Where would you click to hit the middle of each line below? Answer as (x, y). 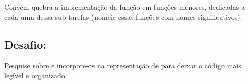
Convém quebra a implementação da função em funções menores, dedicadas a (124, 7)
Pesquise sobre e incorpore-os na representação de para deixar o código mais (123, 65)
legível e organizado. (36, 75)
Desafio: (25, 44)
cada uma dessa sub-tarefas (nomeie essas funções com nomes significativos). (123, 17)
